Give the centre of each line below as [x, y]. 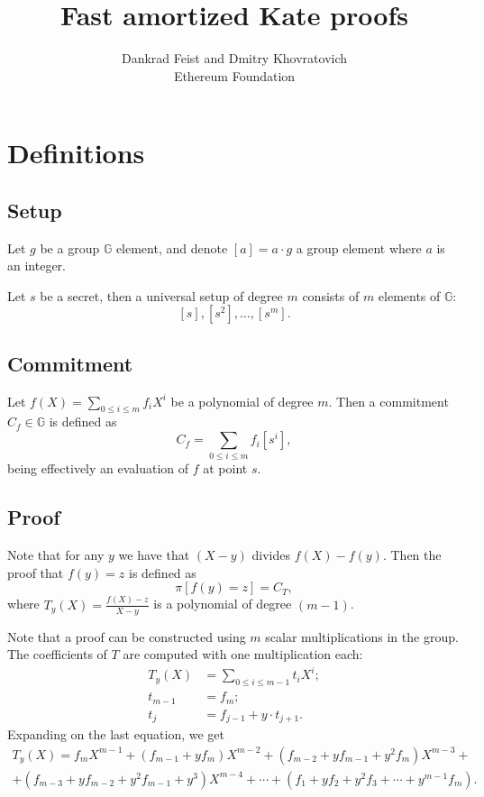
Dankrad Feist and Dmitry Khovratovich [234, 58]
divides [271, 555]
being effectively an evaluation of [98, 468]
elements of [409, 295]
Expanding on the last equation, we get [116, 734]
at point [225, 468]
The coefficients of [57, 654]
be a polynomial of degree [242, 401]
